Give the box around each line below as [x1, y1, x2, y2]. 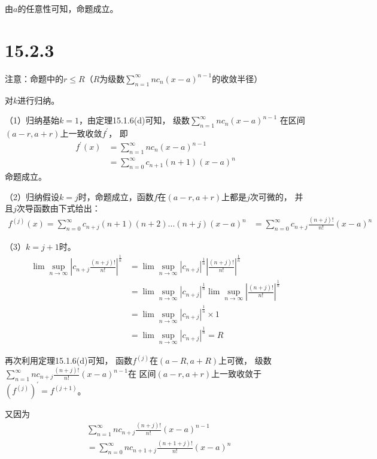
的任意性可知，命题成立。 [17, 2, 118, 14]
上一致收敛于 [211, 367, 262, 380]
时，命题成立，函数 [78, 190, 154, 203]
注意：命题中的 [5, 72, 63, 84]
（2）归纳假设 [5, 190, 59, 203]
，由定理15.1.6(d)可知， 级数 [78, 114, 190, 126]
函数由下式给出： [33, 202, 101, 215]
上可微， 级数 [218, 354, 272, 367]
